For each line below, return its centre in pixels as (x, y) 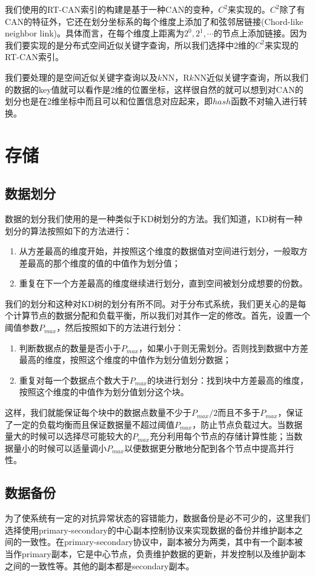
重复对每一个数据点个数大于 (74, 380)
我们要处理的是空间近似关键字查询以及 (81, 77)
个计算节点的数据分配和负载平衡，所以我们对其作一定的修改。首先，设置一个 (157, 315)
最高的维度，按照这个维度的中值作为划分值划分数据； (125, 360)
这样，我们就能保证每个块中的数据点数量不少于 (98, 412)
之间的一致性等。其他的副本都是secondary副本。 (100, 565)
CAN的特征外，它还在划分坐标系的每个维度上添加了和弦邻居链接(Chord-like (154, 21)
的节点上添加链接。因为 (260, 33)
